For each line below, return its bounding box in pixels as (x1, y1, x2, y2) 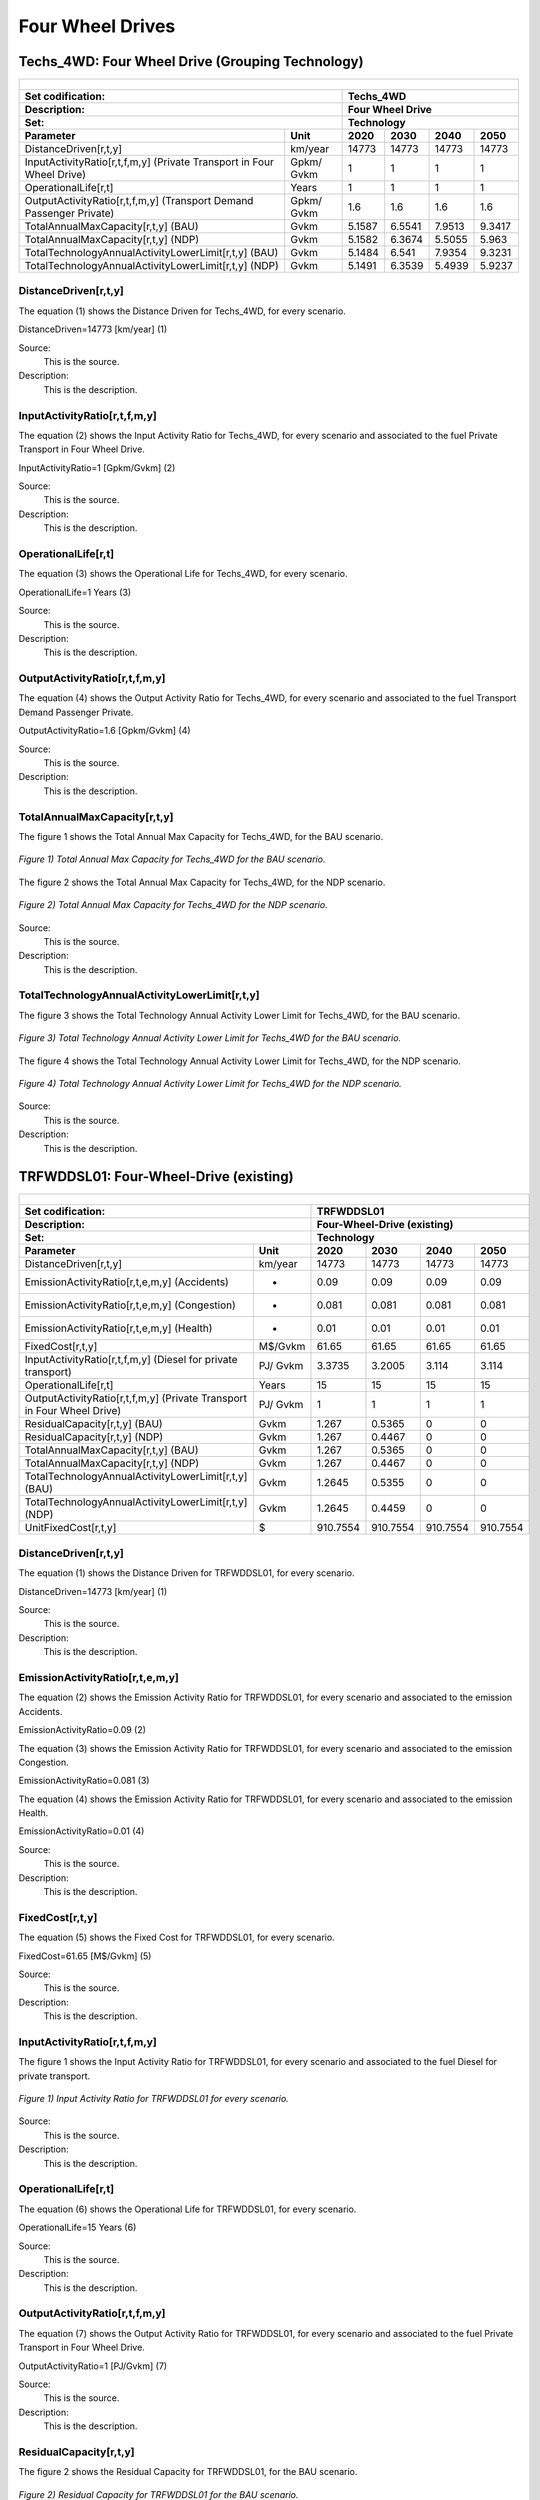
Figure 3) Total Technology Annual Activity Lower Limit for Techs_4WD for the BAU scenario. (18, 1032, 402, 1044)
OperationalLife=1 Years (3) (18, 586, 132, 598)
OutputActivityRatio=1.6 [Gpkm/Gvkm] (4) (18, 725, 191, 737)
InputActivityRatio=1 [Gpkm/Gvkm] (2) (18, 461, 176, 474)
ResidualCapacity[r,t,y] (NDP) (24, 1430, 164, 1444)
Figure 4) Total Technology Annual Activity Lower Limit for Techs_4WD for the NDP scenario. (18, 1078, 402, 1090)
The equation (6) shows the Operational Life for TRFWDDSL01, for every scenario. (18, 2203, 357, 2215)
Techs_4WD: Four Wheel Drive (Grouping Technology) (18, 53, 364, 70)
